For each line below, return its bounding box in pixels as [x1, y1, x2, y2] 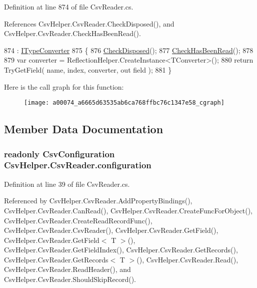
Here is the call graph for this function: [4, 81, 124, 92]
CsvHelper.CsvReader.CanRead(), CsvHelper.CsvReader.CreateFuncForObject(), [4, 205, 252, 215]
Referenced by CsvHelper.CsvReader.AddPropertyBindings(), [4, 195, 192, 206]
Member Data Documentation [4, 121, 163, 137]
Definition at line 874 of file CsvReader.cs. [4, 2, 133, 12]
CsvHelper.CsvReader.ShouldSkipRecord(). [4, 274, 136, 284]
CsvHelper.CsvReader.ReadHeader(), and [4, 264, 131, 274]
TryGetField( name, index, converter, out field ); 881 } [4, 64, 172, 75]
